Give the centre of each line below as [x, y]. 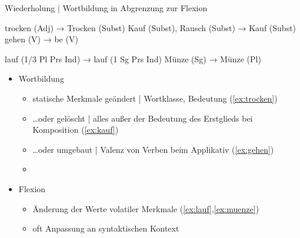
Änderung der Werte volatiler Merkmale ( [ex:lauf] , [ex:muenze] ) [146, 208]
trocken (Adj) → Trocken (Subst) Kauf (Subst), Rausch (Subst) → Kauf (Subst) [151, 27]
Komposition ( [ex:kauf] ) [76, 130]
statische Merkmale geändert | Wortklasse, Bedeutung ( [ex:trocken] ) [155, 98]
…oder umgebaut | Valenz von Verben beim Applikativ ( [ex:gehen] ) [153, 149]
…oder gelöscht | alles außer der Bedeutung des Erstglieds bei [143, 118]
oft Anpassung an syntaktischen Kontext [106, 228]
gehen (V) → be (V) [41, 39]
